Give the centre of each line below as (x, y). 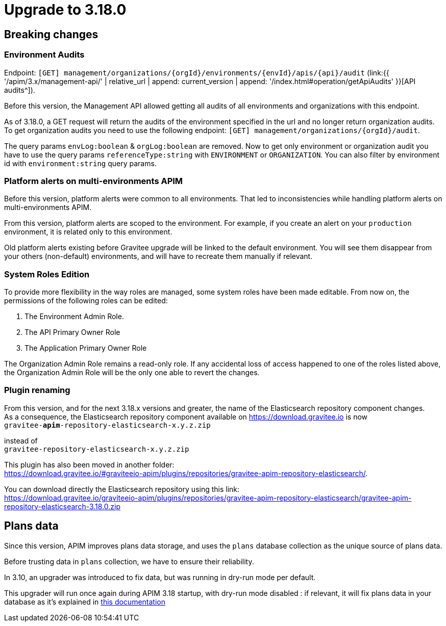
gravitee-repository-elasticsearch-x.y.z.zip (97, 449)
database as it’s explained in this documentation (85, 602)
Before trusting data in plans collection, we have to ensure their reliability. (129, 561)
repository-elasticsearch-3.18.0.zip (63, 506)
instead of (21, 440)
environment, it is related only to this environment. (88, 232)
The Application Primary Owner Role (86, 348)
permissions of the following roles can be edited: (86, 301)
